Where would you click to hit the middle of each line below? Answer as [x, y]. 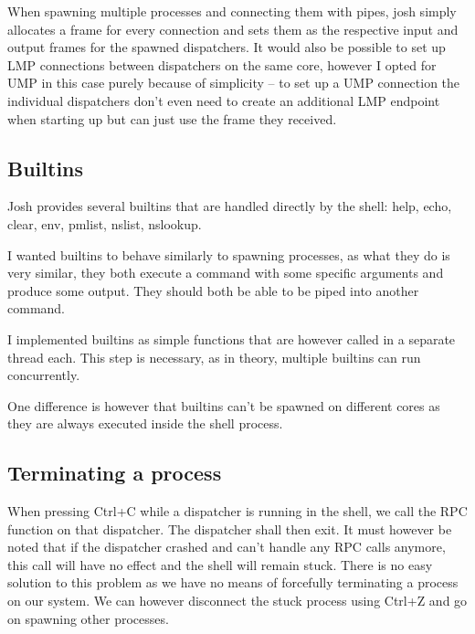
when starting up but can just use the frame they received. [172, 118]
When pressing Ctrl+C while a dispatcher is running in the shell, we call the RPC [237, 511]
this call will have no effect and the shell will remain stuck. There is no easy [220, 564]
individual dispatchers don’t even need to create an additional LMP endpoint [224, 100]
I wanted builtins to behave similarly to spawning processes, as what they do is [229, 254]
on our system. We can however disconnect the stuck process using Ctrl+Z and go [237, 601]
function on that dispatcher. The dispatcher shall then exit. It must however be [230, 528]
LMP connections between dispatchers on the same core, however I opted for [222, 64]
